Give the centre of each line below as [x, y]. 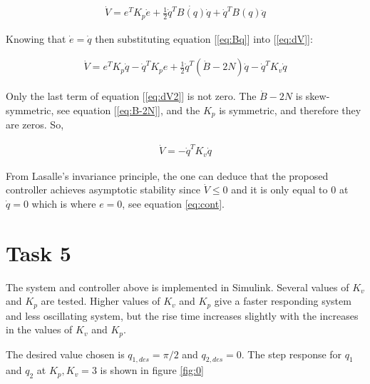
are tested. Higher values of [101, 301]
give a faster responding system [283, 301]
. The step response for [292, 354]
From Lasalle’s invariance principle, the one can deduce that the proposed [167, 175]
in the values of [39, 329]
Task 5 [38, 252]
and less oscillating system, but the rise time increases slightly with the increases [182, 315]
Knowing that [36, 38]
